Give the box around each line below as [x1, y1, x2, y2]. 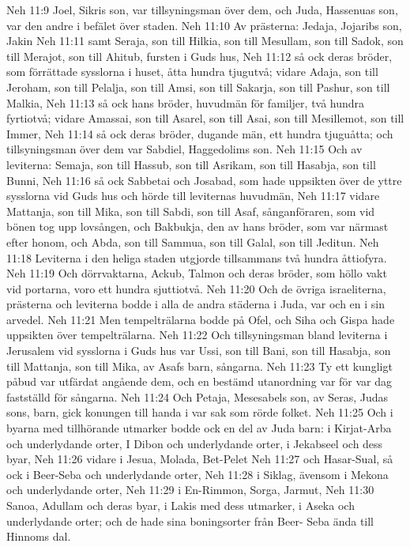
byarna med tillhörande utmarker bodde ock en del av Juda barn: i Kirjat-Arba [6, 420, 392, 436]
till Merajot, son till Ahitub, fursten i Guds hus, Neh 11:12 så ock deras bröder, [6, 47, 393, 64]
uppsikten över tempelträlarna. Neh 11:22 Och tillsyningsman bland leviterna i [6, 326, 388, 343]
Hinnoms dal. [6, 528, 71, 545]
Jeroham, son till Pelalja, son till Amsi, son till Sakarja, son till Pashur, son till [6, 78, 390, 95]
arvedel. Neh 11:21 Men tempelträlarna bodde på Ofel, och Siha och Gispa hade [6, 311, 395, 327]
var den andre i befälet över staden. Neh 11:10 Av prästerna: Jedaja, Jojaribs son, [6, 17, 402, 33]
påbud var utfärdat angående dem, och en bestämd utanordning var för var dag [6, 373, 393, 390]
